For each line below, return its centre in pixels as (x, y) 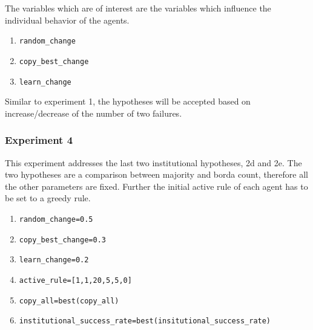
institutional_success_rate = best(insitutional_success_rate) (145, 321)
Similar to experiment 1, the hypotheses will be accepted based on (128, 101)
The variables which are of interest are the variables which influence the (138, 8)
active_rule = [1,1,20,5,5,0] (75, 280)
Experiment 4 (39, 140)
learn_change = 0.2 (54, 260)
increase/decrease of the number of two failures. (94, 113)
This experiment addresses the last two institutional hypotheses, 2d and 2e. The (153, 162)
